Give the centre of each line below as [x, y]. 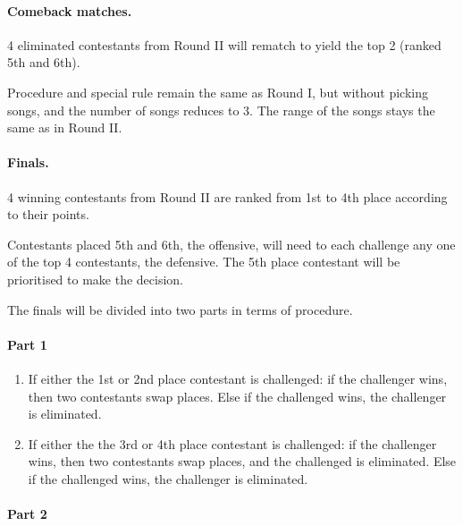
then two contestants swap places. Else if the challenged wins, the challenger [237, 396]
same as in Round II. [65, 127]
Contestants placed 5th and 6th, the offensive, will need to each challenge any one [231, 244]
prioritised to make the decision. [96, 279]
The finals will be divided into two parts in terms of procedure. [180, 309]
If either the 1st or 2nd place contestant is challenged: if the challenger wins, [238, 378]
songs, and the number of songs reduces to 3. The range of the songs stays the [221, 110]
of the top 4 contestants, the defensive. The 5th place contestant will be [204, 262]
